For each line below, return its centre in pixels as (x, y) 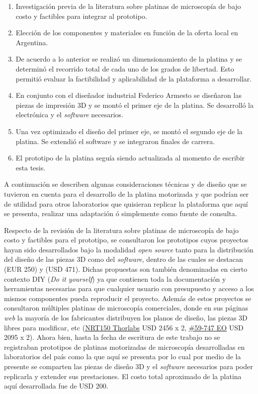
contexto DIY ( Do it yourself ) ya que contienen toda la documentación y (115, 278)
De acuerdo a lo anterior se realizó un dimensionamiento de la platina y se (129, 59)
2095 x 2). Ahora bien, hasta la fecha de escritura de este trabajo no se (112, 337)
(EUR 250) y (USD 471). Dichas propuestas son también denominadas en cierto (126, 269)
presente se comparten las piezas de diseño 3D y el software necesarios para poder (129, 366)
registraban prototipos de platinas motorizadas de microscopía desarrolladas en (125, 347)
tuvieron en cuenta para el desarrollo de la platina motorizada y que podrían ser (127, 194)
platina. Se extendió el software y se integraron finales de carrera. (115, 141)
